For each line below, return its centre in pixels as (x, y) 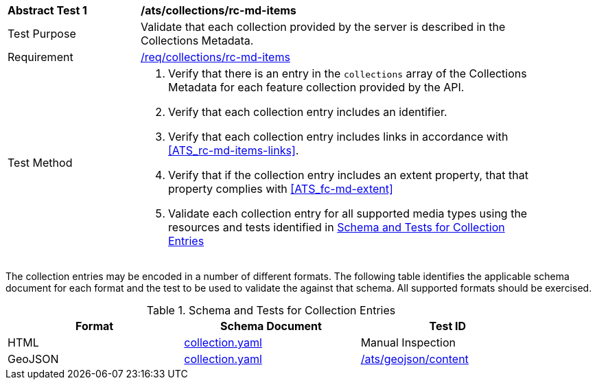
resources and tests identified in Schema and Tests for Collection (337, 227)
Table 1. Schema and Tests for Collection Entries (271, 310)
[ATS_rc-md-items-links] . (234, 150)
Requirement (40, 57)
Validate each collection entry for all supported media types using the (348, 213)
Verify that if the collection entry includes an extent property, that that (348, 175)
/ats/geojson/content (414, 359)
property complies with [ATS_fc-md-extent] (281, 189)
